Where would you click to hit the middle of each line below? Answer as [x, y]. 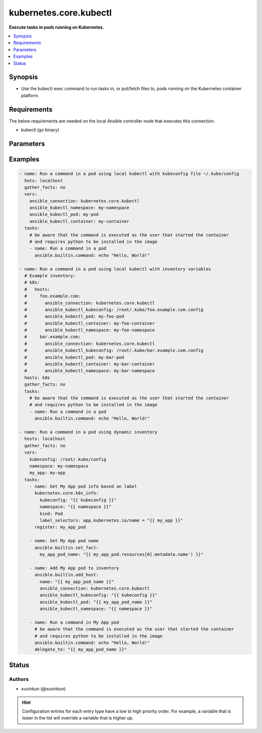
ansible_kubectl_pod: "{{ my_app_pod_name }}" [96, 602]
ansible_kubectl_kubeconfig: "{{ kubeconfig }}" [98, 595]
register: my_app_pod [60, 527]
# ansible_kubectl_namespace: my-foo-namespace [90, 330]
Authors [19, 679]
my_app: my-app [47, 473]
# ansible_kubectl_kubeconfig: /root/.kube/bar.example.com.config [114, 350]
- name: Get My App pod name [64, 541]
